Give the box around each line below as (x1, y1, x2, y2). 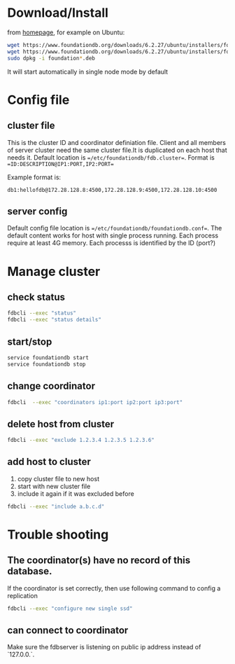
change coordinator (7, 380, 96, 392)
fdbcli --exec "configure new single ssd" (7, 604, 133, 612)
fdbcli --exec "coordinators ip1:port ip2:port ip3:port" (7, 399, 183, 406)
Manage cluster (7, 263, 101, 279)
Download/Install (7, 5, 108, 21)
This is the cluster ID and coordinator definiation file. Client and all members (7, 138, 226, 146)
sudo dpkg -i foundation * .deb (7, 55, 96, 62)
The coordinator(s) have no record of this (7, 555, 191, 567)
